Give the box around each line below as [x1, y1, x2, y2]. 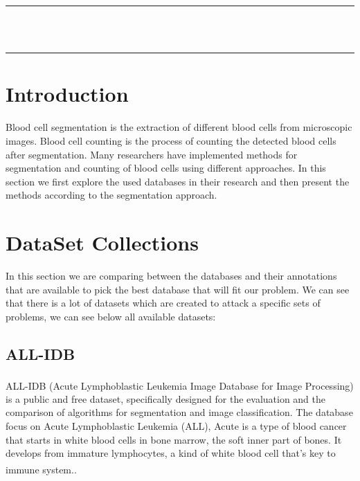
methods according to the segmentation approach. [6, 188, 217, 202]
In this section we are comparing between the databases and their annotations [6, 269, 337, 282]
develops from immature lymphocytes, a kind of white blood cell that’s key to [6, 446, 336, 460]
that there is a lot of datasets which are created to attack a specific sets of [6, 296, 321, 310]
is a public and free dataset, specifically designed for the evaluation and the [6, 391, 326, 406]
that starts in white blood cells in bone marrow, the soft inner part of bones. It [6, 432, 342, 446]
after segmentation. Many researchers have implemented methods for [6, 147, 298, 161]
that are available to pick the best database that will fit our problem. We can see [6, 282, 350, 296]
